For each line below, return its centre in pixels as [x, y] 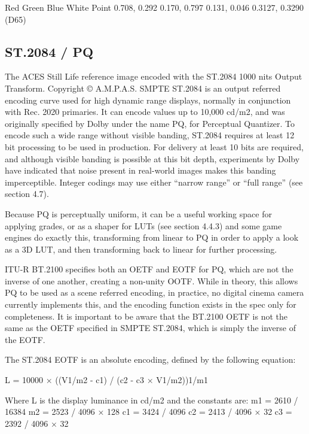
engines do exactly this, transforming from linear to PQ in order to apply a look [152, 237]
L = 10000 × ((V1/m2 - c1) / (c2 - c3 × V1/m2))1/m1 [107, 380]
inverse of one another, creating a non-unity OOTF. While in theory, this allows [152, 280]
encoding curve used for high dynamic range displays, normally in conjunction [148, 100]
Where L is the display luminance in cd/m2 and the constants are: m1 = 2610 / [152, 400]
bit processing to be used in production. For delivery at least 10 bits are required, [154, 146]
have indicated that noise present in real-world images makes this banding [140, 170]
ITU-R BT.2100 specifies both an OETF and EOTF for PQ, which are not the [149, 269]
